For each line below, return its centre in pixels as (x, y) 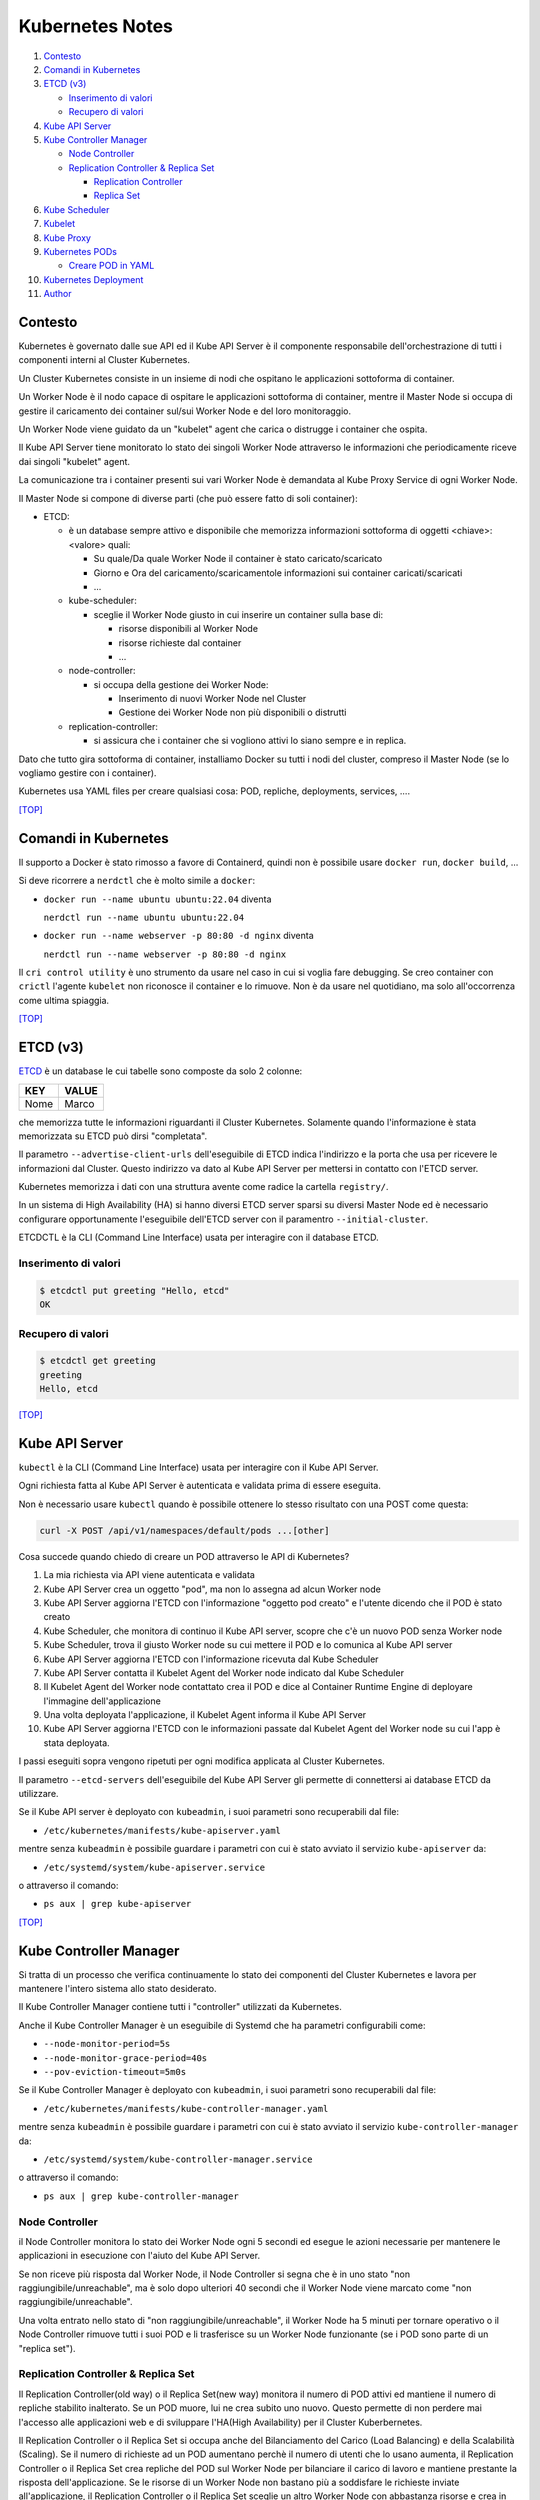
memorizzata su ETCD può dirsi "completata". (113, 1136)
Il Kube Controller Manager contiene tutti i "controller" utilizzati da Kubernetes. (180, 2007)
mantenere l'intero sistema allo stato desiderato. (117, 1989)
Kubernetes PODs (80, 252)
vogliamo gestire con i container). (87, 773)
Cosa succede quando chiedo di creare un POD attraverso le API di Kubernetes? (184, 1556)
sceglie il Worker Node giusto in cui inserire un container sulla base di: (238, 614)
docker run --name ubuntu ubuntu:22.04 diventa (157, 899)
